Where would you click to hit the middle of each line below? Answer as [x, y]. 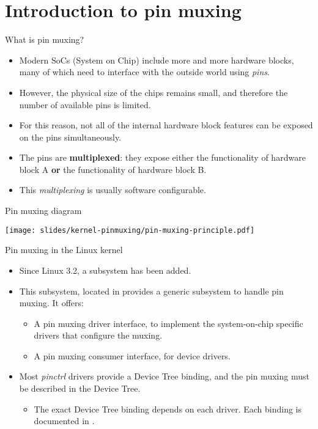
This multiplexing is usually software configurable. [113, 190]
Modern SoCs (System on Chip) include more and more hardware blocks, [157, 60]
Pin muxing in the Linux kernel [64, 250]
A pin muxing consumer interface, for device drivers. [132, 355]
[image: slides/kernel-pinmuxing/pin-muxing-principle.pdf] [130, 230]
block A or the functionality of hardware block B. [113, 169]
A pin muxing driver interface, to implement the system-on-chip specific [168, 323]
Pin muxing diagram [43, 211]
